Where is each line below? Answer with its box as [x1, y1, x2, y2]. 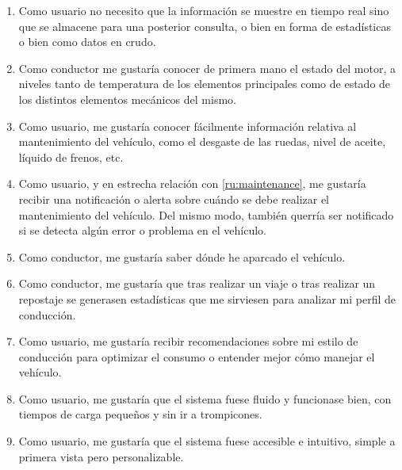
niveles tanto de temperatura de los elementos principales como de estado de [18, 75, 391, 92]
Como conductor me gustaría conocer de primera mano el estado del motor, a [18, 59, 396, 76]
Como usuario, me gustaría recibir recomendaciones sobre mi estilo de [18, 333, 358, 350]
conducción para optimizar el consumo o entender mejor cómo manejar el [18, 348, 375, 365]
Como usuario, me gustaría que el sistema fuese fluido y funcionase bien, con [18, 390, 392, 407]
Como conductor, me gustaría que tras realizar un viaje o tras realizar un [18, 275, 376, 292]
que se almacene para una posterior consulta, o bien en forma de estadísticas [18, 17, 391, 34]
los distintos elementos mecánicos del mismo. [18, 90, 236, 107]
